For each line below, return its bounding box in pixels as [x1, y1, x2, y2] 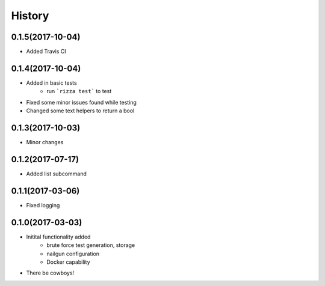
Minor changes [26, 139, 64, 146]
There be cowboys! [26, 269, 75, 276]
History [11, 9, 49, 22]
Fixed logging [26, 201, 60, 208]
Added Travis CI [26, 48, 66, 55]
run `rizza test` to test [46, 88, 112, 95]
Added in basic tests [26, 79, 78, 87]
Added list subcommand [26, 170, 87, 177]
